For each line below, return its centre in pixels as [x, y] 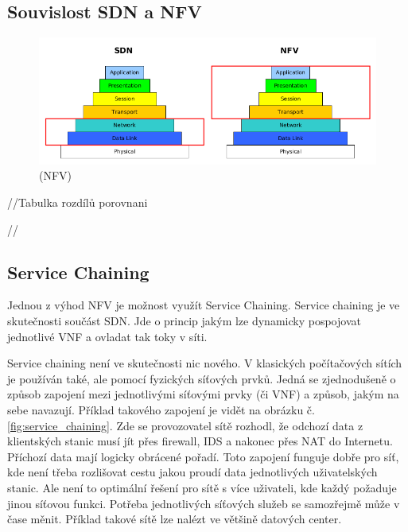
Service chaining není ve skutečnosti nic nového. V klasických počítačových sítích [205, 363]
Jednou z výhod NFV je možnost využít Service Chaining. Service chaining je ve [204, 305]
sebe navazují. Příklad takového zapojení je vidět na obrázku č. [161, 410]
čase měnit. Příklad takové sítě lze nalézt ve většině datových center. [175, 519]
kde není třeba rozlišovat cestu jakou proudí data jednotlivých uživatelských [192, 472]
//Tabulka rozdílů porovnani [78, 202]
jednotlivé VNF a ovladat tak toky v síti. [107, 336]
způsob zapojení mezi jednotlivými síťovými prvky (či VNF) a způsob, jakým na [203, 394]
